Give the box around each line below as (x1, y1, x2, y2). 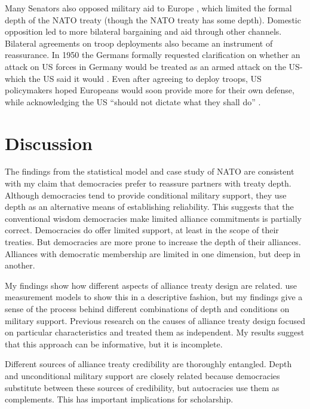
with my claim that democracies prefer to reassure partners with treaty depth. (5, 177, 291, 190)
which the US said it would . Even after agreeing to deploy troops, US (5, 72, 262, 84)
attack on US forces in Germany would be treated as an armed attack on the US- (5, 60, 303, 72)
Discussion (5, 130, 93, 155)
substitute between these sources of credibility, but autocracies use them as (5, 381, 280, 393)
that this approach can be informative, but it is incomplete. (5, 337, 223, 350)
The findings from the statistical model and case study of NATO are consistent (5, 165, 294, 178)
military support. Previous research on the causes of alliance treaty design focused (5, 314, 306, 326)
